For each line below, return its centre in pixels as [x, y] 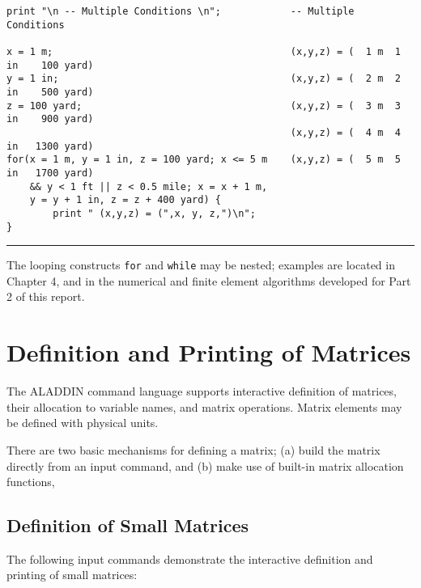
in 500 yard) [50, 92]
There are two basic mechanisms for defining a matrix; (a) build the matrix [193, 449]
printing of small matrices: [72, 575]
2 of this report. [46, 296]
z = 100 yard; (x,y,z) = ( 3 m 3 [204, 106]
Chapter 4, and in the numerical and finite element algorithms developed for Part [209, 280]
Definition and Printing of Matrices [209, 352]
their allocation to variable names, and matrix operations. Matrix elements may [204, 406]
